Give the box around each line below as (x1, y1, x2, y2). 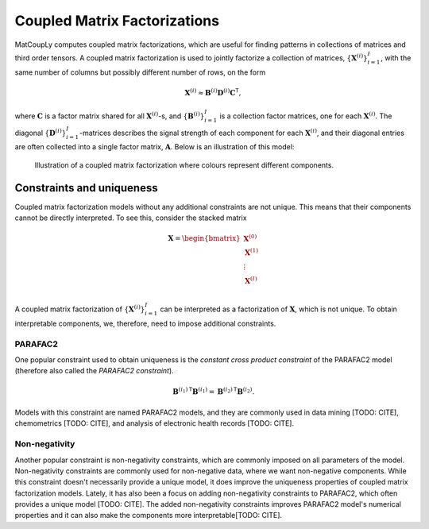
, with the (380, 52, 412, 63)
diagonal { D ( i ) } (14, 127, 67, 137)
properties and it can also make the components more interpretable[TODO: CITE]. (14, 511, 282, 520)
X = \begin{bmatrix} (168, 234, 242, 243)
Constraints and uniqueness (14, 181, 158, 195)
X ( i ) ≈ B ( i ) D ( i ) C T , (184, 87, 242, 97)
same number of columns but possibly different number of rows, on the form (14, 68, 266, 77)
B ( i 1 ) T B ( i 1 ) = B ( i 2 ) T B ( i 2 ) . (172, 385, 255, 396)
